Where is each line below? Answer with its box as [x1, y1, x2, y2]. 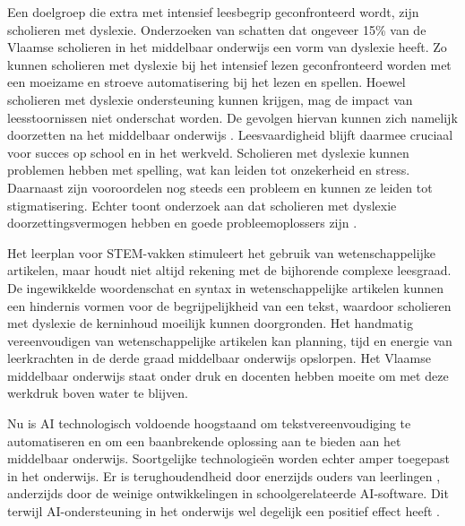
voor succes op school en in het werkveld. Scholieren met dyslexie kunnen [7, 142, 409, 161]
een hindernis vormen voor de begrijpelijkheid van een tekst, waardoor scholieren [7, 296, 452, 315]
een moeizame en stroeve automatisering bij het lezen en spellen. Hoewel [7, 73, 406, 91]
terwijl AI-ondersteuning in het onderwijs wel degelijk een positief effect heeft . [7, 502, 440, 521]
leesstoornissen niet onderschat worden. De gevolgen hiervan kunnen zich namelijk [7, 108, 458, 126]
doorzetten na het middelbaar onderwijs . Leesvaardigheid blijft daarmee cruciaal [7, 125, 453, 144]
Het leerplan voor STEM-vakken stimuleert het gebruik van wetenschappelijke [7, 243, 436, 262]
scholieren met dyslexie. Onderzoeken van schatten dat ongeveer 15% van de [7, 20, 426, 39]
